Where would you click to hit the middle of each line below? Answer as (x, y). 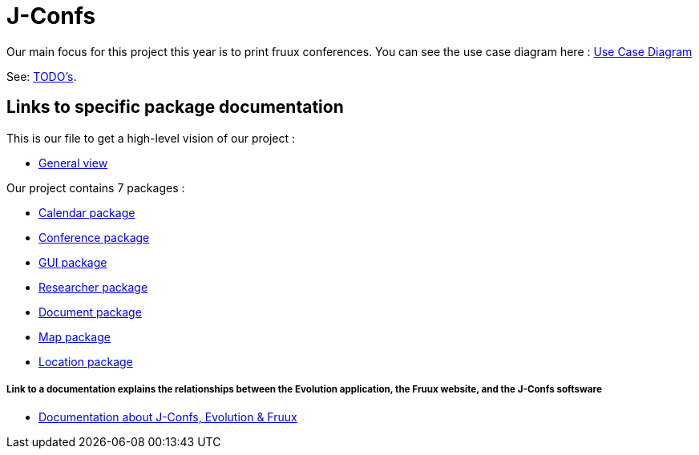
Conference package (94, 237)
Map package (75, 336)
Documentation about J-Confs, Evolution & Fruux (168, 417)
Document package (90, 312)
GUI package (73, 262)
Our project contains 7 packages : (96, 187)
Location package (86, 361)
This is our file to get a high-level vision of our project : (151, 138)
